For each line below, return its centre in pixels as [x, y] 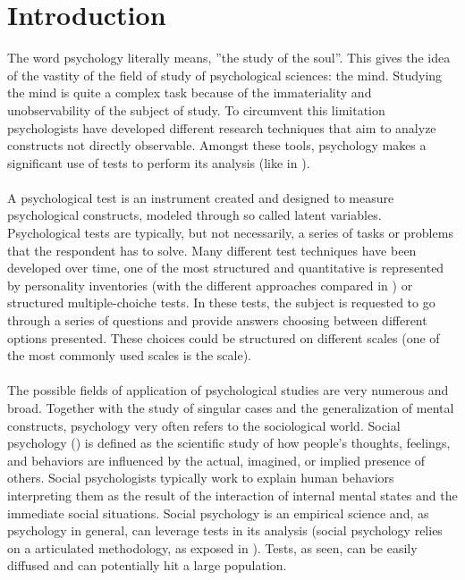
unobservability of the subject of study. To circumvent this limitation [196, 109]
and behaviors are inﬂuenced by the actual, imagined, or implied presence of [216, 460]
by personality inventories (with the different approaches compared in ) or [210, 285]
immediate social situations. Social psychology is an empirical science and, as [218, 513]
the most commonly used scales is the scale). [130, 355]
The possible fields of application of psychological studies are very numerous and [228, 390]
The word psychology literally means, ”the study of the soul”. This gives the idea [229, 58]
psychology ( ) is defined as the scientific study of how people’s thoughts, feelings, [229, 443]
